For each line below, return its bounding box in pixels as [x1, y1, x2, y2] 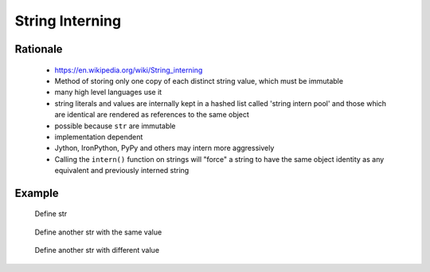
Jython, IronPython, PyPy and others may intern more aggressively [54, 144, 275, 153]
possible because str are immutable [54, 120, 176, 131]
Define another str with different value [34, 246, 159, 255]
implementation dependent [54, 132, 143, 141]
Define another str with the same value [34, 227, 162, 237]
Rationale [14, 42, 63, 56]
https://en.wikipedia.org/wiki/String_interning [54, 65, 203, 75]
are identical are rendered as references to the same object [54, 110, 250, 120]
